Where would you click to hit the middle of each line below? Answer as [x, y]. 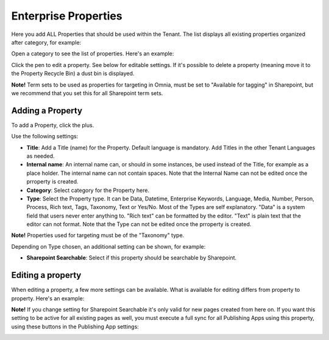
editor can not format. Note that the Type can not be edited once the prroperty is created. [139, 224]
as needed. [41, 156]
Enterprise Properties [67, 16]
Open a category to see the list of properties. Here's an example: [93, 54]
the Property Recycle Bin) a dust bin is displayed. [73, 74]
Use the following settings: [45, 136]
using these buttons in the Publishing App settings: [75, 327]
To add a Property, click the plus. [53, 125]
